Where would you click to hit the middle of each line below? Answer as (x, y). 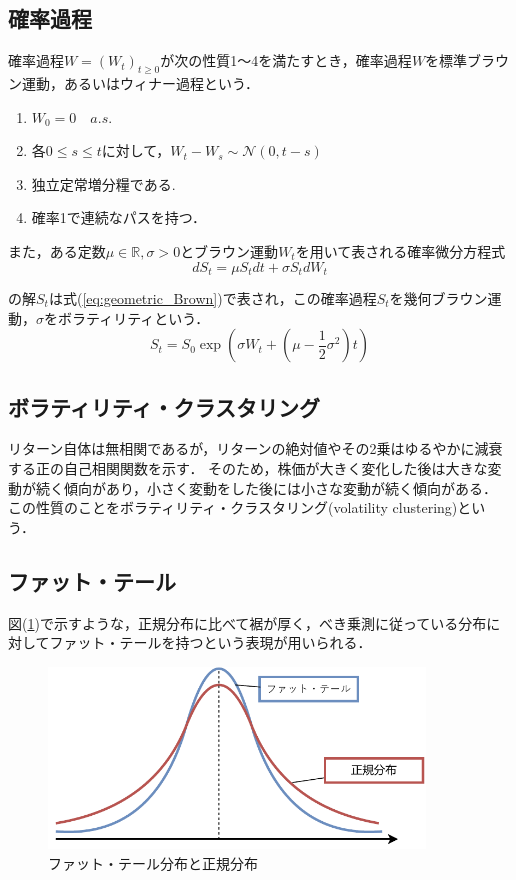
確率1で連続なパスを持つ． (119, 217)
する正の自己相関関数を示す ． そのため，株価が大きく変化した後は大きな (248, 468)
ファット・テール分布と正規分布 (153, 862)
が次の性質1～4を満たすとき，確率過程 (286, 60)
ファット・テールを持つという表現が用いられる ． (210, 642)
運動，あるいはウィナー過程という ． (140, 83)
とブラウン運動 (229, 250)
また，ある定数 (57, 250)
